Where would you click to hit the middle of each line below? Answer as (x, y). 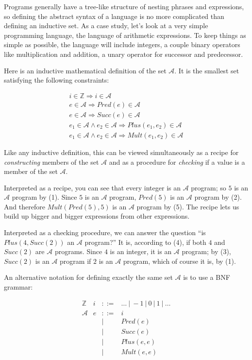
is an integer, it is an (141, 251)
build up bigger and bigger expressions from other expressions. (97, 216)
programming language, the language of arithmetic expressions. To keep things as (125, 35)
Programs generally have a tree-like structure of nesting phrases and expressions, (124, 6)
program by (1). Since (44, 197)
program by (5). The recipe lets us (188, 206)
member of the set (31, 171)
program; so (209, 187)
